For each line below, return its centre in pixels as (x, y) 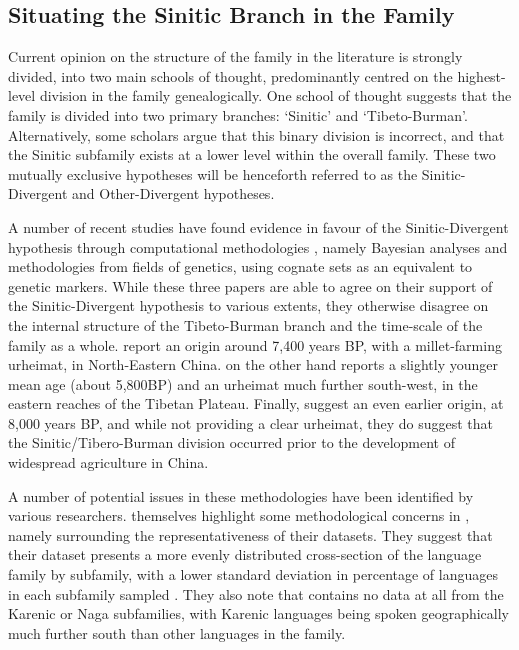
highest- (481, 75)
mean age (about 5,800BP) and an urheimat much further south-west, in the (243, 383)
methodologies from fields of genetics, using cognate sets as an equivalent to (240, 266)
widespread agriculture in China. (108, 462)
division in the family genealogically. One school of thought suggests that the (275, 95)
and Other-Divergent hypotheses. (173, 193)
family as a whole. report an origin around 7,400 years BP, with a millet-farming (255, 344)
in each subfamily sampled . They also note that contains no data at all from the (256, 593)
